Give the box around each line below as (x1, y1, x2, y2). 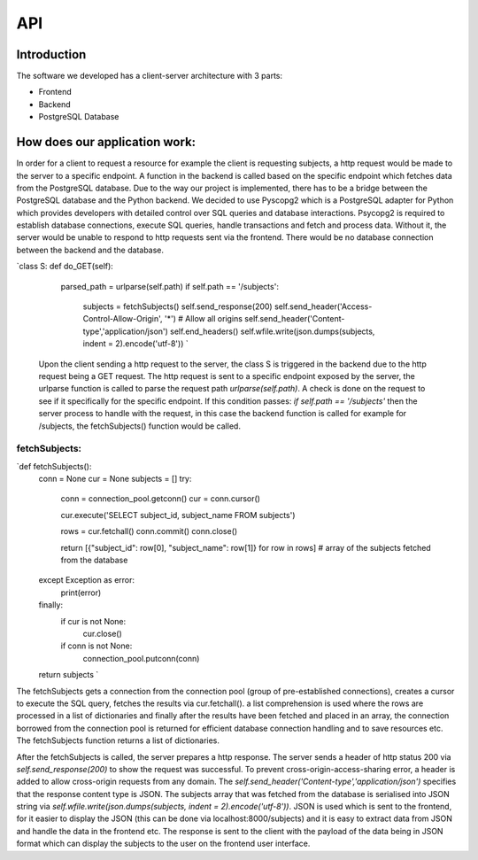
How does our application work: (16, 135, 197, 150)
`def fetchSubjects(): (16, 461, 92, 471)
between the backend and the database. (16, 244, 164, 255)
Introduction (16, 47, 87, 62)
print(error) (60, 587, 102, 598)
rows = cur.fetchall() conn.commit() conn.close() (60, 526, 238, 537)
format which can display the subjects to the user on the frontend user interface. (16, 838, 311, 849)
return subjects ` (38, 670, 99, 680)
